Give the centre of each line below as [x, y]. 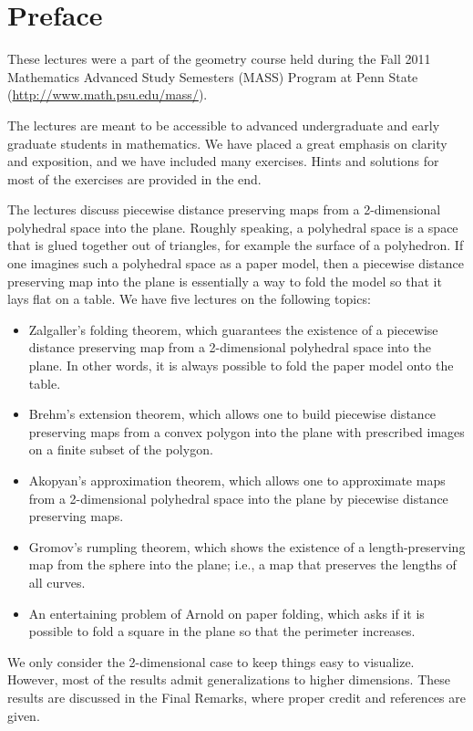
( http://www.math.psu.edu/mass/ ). [108, 94]
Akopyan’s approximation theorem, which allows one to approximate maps [237, 480]
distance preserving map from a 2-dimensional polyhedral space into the [230, 347]
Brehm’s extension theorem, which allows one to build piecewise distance [232, 414]
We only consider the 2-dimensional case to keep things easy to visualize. [211, 661]
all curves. [57, 582]
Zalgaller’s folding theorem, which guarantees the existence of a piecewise [233, 329]
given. [24, 715]
